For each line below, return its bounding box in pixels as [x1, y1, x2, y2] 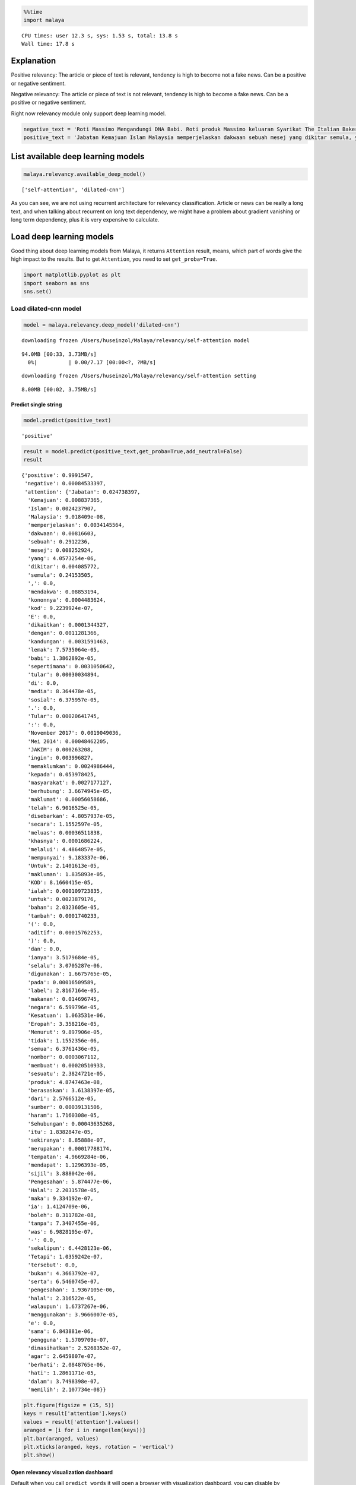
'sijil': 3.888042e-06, [27, 1170, 97, 1177]
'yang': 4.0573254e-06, [27, 555, 97, 561]
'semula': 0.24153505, [27, 571, 94, 579]
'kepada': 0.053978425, [27, 771, 97, 778]
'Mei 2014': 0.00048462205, [27, 738, 110, 745]
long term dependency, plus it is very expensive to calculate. [11, 216, 160, 223]
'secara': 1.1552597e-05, [27, 821, 103, 828]
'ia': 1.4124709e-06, [27, 1203, 91, 1210]
